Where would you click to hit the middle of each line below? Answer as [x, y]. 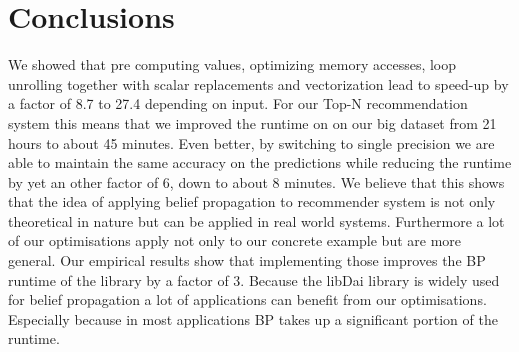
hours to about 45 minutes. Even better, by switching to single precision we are [251, 142]
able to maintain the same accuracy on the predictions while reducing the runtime [260, 162]
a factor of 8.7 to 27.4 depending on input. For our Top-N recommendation [238, 103]
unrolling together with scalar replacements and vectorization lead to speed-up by [258, 83]
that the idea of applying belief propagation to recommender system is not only [252, 201]
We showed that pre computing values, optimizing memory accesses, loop [232, 64]
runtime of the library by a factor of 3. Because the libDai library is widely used [254, 279]
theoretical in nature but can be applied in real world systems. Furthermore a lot [256, 220]
